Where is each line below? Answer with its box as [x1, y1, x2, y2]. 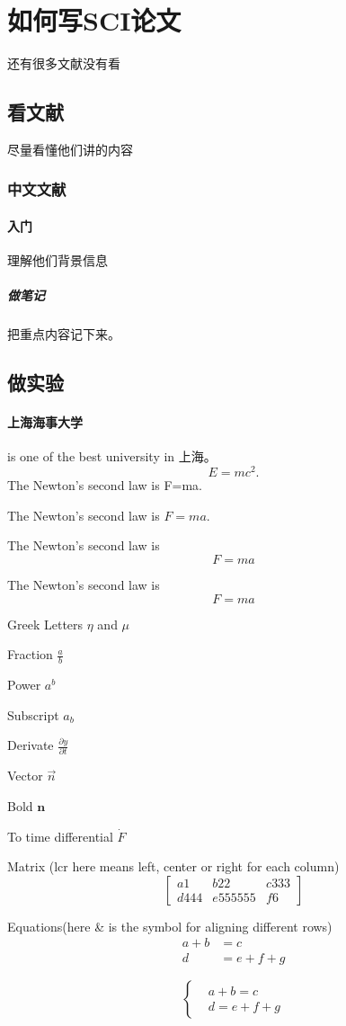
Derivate [7, 736, 54, 754]
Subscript [7, 705, 59, 724]
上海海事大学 [7, 413, 83, 432]
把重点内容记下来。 [7, 325, 120, 343]
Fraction [7, 645, 53, 664]
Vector [7, 766, 43, 785]
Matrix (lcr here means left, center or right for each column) [7, 857, 340, 876]
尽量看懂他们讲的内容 [7, 139, 133, 158]
